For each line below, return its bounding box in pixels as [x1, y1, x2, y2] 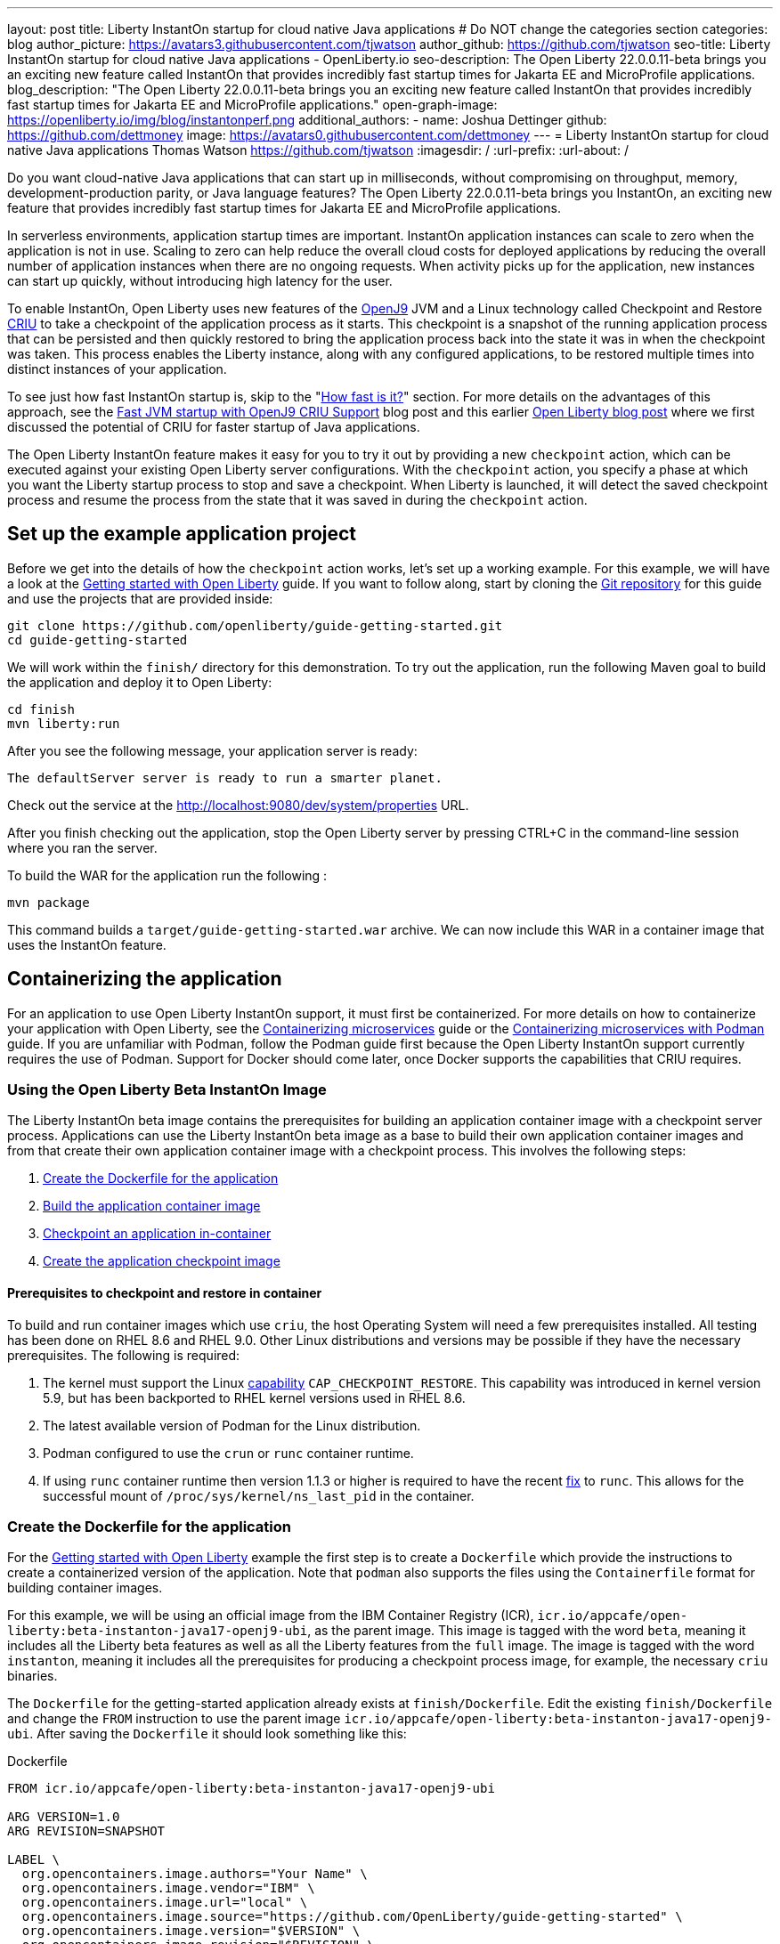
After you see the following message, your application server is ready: [7, 742, 418, 758]
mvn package [7, 895, 90, 910]
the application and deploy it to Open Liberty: [7, 674, 272, 690]
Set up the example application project [7, 522, 357, 546]
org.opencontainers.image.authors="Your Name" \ [21, 1867, 368, 1882]
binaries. [7, 1668, 58, 1684]
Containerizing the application [7, 968, 282, 991]
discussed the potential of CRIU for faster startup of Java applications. [7, 419, 420, 434]
